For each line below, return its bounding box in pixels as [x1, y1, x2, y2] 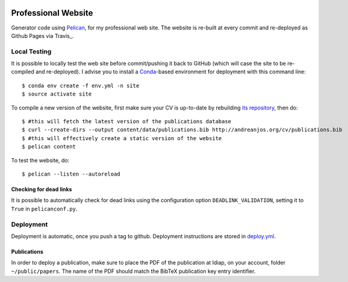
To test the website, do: [11, 156, 70, 164]
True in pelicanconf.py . [11, 205, 78, 212]
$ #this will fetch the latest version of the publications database [22, 118, 232, 124]
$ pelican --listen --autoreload [22, 170, 120, 177]
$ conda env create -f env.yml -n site [22, 82, 140, 89]
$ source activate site [22, 91, 92, 97]
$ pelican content [22, 143, 76, 150]
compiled [11, 68, 34, 75]
